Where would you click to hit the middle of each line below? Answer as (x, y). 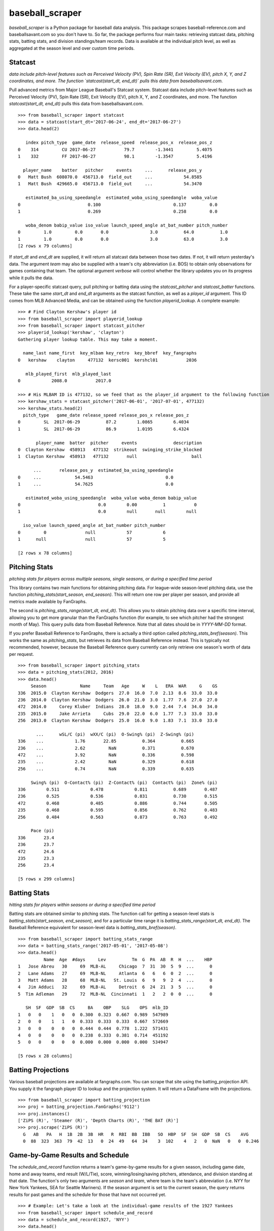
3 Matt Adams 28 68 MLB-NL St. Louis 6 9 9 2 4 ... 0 (115, 980)
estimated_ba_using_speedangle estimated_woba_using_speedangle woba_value (122, 198)
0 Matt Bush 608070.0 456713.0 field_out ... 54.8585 (110, 177)
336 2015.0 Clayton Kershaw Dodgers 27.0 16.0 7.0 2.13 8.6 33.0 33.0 (118, 693)
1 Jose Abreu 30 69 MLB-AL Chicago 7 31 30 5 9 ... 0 (115, 967)
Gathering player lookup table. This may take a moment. (88, 339)
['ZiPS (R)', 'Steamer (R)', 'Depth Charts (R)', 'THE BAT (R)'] (98, 1121)
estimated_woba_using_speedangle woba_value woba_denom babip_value (111, 498)
